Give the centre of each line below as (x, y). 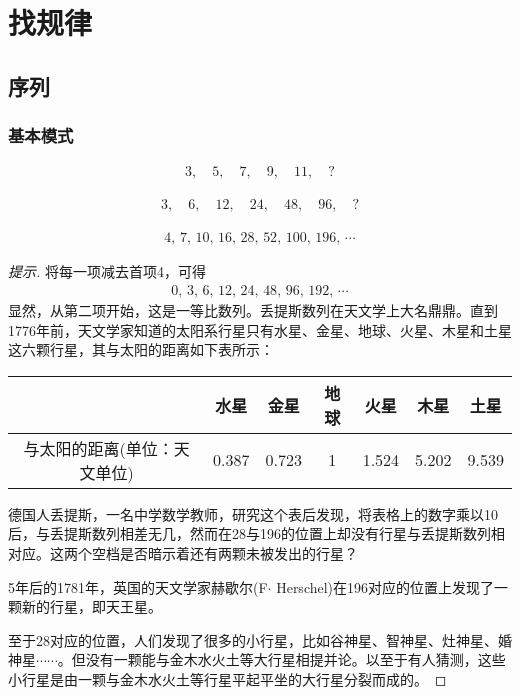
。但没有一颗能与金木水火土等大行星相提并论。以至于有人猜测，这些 (281, 659)
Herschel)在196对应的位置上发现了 (385, 586)
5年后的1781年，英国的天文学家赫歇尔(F (138, 586)
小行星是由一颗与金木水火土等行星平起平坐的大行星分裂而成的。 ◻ (227, 679)
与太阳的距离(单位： (98, 448)
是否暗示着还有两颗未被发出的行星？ (238, 553)
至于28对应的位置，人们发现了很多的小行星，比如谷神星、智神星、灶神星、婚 (260, 639)
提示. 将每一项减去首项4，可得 (107, 271)
